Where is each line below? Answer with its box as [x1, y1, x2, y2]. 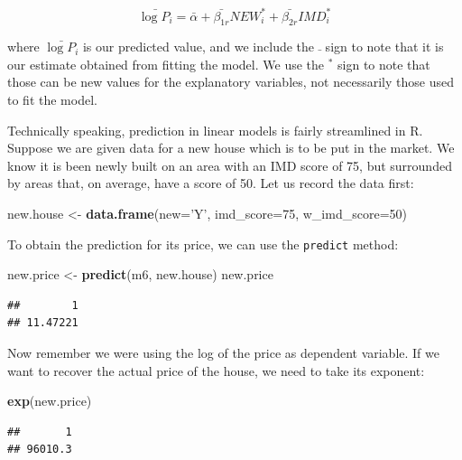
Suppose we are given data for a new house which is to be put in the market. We [7, 138, 455, 157]
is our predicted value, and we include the [82, 37, 315, 56]
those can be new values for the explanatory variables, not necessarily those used [7, 72, 454, 91]
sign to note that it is [325, 37, 444, 56]
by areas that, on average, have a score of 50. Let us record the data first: [7, 174, 414, 192]
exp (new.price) [7, 391, 92, 410]
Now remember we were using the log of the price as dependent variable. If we [7, 343, 439, 362]
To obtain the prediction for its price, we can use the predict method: [7, 234, 399, 253]
